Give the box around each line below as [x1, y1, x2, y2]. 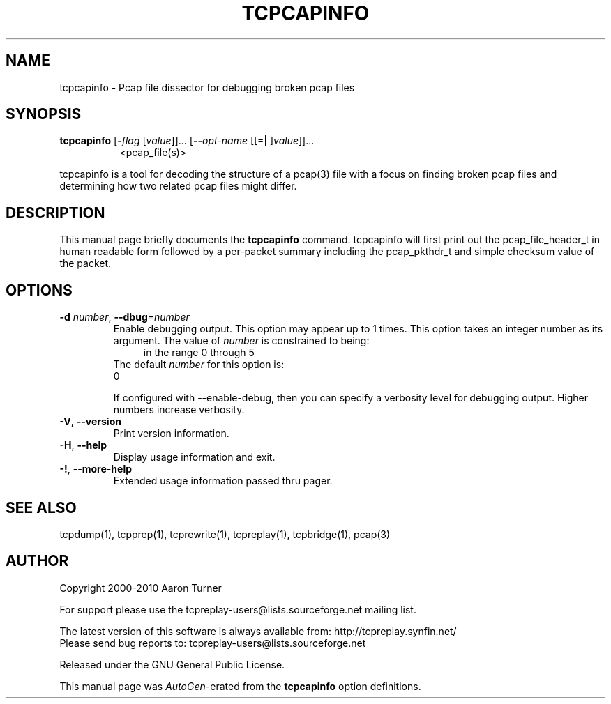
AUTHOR [6, 552, 69, 570]
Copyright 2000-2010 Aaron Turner [59, 581, 222, 594]
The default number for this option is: [113, 358, 285, 371]
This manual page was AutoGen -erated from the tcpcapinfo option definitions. [59, 680, 421, 692]
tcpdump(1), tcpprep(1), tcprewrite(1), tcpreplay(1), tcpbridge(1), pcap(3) [59, 528, 391, 540]
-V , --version [59, 415, 121, 428]
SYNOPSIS [6, 105, 82, 123]
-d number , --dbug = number [59, 311, 190, 323]
